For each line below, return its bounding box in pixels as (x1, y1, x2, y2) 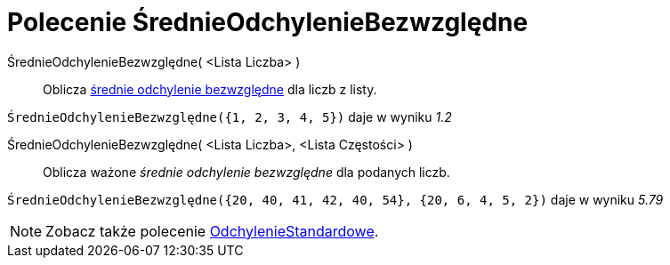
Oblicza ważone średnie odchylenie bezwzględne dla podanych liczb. (43, 164, 450, 180)
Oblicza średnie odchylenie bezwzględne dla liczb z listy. (43, 81, 377, 97)
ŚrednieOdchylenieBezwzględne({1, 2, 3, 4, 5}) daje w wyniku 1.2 (7, 108, 452, 124)
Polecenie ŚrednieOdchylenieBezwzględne (7, 7, 529, 37)
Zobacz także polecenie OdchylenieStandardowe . (45, 221, 379, 240)
